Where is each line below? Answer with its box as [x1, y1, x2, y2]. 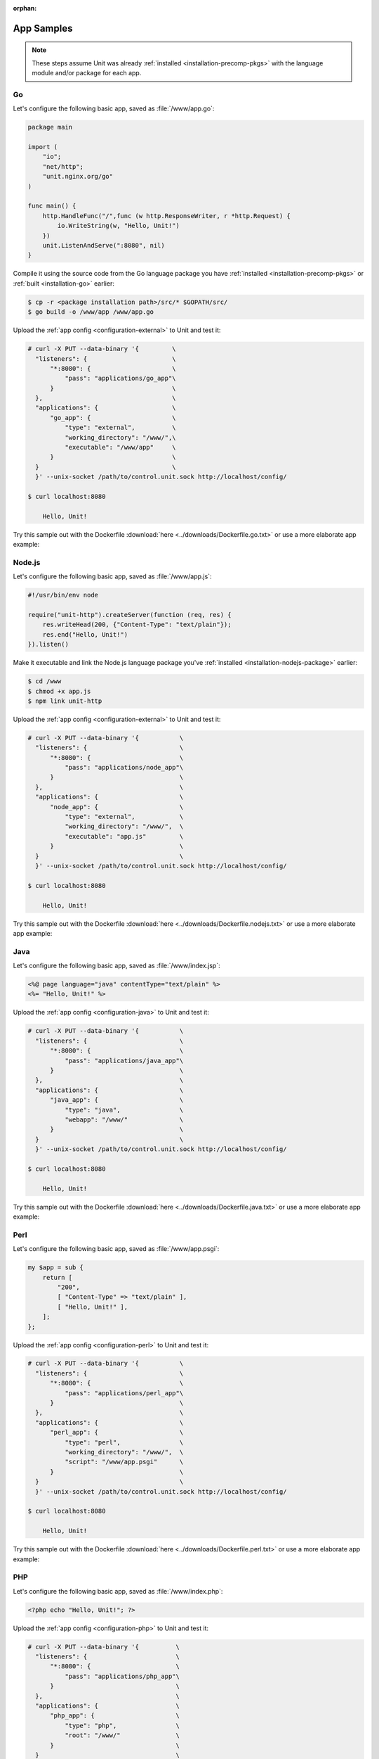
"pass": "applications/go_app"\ [64, 374, 176, 383]
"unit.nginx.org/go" [42, 172, 114, 181]
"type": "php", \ [64, 1721, 180, 1729]
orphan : [13, 4, 37, 12]
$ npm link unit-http [27, 697, 102, 705]
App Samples [13, 22, 73, 34]
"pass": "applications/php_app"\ [64, 1672, 180, 1680]
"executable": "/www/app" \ [64, 443, 176, 452]
